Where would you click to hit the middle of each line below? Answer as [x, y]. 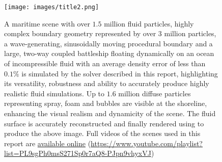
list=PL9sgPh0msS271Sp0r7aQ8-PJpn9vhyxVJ [78, 153]
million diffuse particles [155, 93]
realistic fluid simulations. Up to [54, 93]
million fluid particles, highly [149, 23]
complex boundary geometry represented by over [80, 33]
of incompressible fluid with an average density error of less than [105, 63]
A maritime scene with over [47, 23]
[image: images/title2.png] [52, 7]
